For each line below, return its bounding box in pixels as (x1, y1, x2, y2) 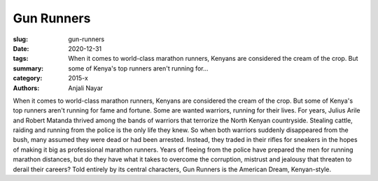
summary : (13, 64, 44, 73)
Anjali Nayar (68, 84, 104, 92)
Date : (13, 44, 29, 52)
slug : (13, 35, 28, 43)
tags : (13, 55, 29, 63)
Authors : (13, 84, 40, 92)
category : (13, 74, 43, 82)
